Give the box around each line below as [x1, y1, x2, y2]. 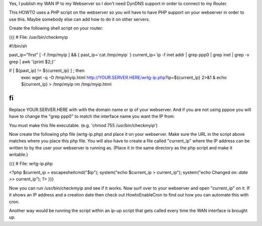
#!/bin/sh [9, 43, 27, 48]
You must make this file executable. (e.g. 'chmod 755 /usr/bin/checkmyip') [9, 122, 158, 128]
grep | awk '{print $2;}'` [9, 59, 56, 65]
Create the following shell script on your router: [9, 25, 104, 31]
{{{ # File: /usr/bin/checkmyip [9, 34, 68, 40]
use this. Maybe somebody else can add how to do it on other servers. [9, 16, 150, 22]
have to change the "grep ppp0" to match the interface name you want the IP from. [9, 113, 175, 119]
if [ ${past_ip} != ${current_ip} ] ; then [9, 68, 85, 74]
